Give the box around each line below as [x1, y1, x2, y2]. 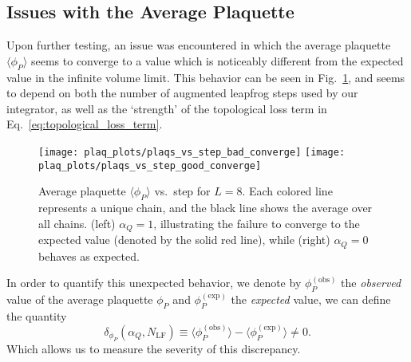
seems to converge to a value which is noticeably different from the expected [31, 52, 404, 69]
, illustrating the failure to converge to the [153, 214, 360, 231]
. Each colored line [242, 183, 333, 199]
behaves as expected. [38, 247, 140, 264]
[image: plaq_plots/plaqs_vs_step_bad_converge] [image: [38, 146, 346, 158]
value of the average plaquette [6, 290, 153, 307]
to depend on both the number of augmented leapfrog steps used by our [6, 85, 358, 101]
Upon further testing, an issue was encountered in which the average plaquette [6, 37, 391, 53]
